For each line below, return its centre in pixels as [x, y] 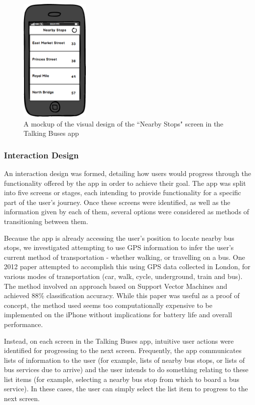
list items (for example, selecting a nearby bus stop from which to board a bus [122, 379]
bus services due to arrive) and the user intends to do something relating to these [126, 369]
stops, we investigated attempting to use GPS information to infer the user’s [119, 247]
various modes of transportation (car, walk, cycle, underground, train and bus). [123, 276]
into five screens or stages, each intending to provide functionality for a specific [123, 192]
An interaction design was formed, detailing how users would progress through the [127, 173]
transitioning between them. [46, 221]
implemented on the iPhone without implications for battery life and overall [118, 315]
